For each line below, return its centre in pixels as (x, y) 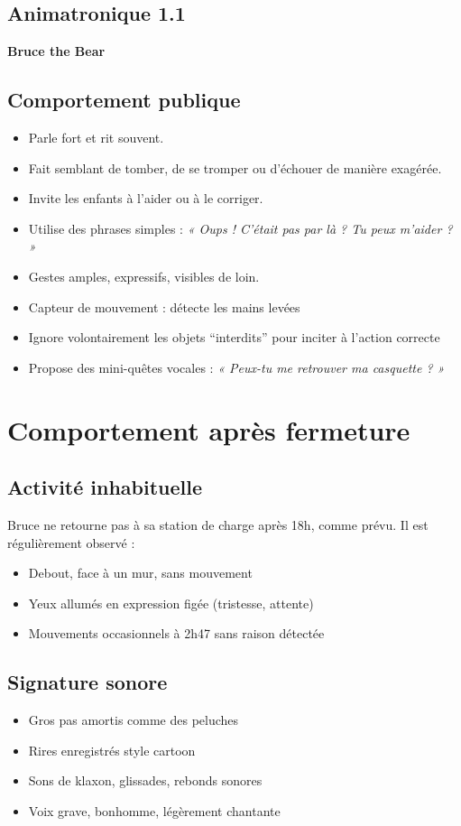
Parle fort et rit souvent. (96, 137)
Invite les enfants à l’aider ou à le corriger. (146, 198)
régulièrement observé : (71, 542)
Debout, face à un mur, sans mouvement (140, 573)
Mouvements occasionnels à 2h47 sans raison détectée (176, 633)
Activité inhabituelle (105, 487)
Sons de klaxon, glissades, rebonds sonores (145, 780)
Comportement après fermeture (209, 429)
